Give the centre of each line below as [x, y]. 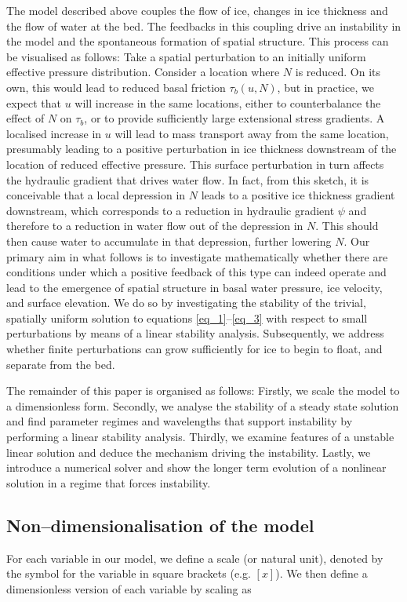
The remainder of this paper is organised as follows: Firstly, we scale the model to [203, 390]
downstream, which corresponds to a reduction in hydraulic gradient [171, 210]
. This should [347, 226]
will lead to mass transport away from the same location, [252, 133]
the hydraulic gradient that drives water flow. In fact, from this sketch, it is [188, 179]
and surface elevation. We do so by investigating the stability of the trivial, [186, 303]
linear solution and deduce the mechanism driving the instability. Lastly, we [189, 452]
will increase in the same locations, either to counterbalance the [228, 102]
